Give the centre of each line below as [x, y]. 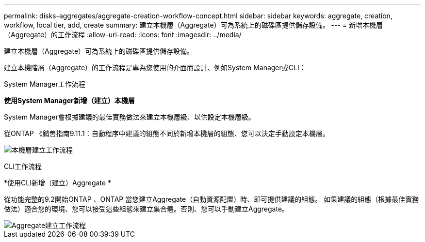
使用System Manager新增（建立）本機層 [69, 100]
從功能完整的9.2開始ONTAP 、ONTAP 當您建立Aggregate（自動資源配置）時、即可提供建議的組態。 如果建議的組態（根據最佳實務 [212, 199]
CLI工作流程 [23, 166]
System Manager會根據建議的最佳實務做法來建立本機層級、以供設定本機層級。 [130, 117]
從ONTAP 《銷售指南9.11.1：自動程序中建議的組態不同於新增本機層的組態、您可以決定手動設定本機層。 [167, 133]
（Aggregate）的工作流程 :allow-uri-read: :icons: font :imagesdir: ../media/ [123, 35]
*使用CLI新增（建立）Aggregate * [57, 183]
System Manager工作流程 [45, 84]
